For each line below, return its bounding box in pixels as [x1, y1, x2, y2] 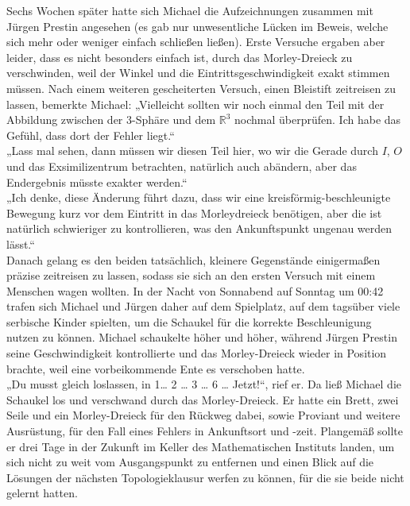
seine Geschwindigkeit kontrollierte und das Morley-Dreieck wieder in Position [6, 345, 387, 361]
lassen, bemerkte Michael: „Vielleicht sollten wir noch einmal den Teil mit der [6, 95, 385, 112]
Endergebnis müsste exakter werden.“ [6, 173, 188, 190]
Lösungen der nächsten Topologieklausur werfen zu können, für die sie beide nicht [6, 469, 404, 485]
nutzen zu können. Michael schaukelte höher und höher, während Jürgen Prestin [6, 329, 397, 346]
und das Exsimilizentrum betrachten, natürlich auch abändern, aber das [6, 157, 357, 174]
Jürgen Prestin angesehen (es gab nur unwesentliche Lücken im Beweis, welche [6, 17, 389, 34]
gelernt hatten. [6, 485, 78, 501]
